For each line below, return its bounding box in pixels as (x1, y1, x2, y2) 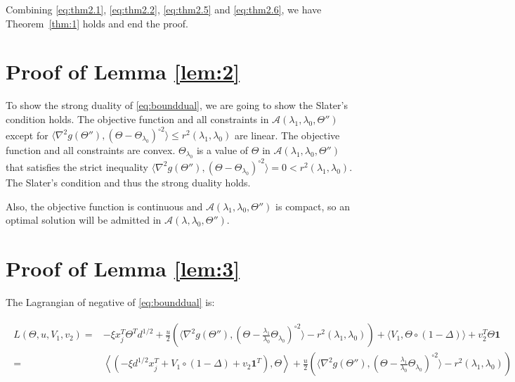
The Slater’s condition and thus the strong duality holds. (6, 174, 251, 189)
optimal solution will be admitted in (6, 212, 162, 227)
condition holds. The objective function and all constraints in (6, 111, 269, 126)
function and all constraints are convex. (6, 143, 176, 157)
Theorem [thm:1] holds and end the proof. (6, 15, 188, 30)
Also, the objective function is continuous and (6, 198, 203, 213)
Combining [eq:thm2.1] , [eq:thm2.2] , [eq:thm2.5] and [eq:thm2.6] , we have (6, 2, 322, 16)
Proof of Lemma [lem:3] (6, 253, 240, 282)
